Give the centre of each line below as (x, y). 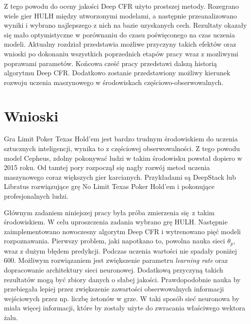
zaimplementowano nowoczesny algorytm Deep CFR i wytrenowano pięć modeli (122, 231)
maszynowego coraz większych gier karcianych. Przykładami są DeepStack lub (120, 177)
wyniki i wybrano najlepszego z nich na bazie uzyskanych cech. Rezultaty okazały (125, 25)
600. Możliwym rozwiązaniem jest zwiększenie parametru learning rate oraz (116, 260)
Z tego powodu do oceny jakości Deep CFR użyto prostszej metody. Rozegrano (121, 6)
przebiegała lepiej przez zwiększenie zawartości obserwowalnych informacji (114, 289)
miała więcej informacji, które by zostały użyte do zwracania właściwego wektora (125, 308)
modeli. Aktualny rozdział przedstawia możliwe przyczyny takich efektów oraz (120, 44)
